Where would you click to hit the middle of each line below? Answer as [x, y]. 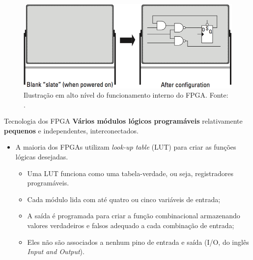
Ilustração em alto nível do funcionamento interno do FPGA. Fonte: [126, 95]
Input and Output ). [56, 251]
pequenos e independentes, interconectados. [71, 130]
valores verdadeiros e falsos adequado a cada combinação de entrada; [131, 225]
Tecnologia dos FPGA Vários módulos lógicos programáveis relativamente [123, 121]
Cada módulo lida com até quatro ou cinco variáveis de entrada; [124, 199]
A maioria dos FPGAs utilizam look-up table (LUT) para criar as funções [126, 147]
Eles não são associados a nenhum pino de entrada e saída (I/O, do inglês [138, 242]
